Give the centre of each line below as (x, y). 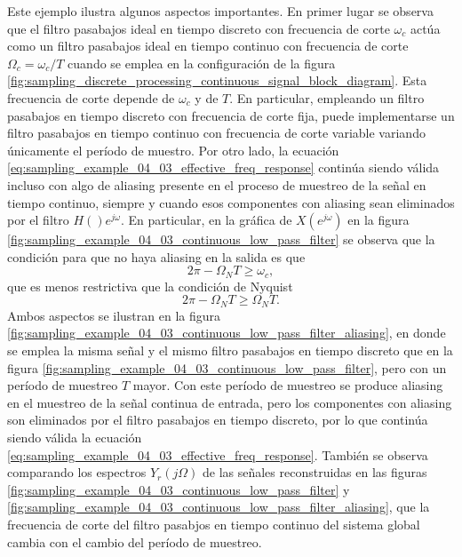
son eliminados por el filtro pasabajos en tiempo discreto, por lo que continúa (218, 420)
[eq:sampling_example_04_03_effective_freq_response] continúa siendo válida (223, 167)
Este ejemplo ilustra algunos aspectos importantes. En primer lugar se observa (220, 11)
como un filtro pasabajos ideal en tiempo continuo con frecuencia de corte (208, 46)
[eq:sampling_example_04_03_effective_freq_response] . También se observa (218, 454)
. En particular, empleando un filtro (327, 97)
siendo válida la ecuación (75, 437)
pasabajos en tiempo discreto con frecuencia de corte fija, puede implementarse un (231, 115)
